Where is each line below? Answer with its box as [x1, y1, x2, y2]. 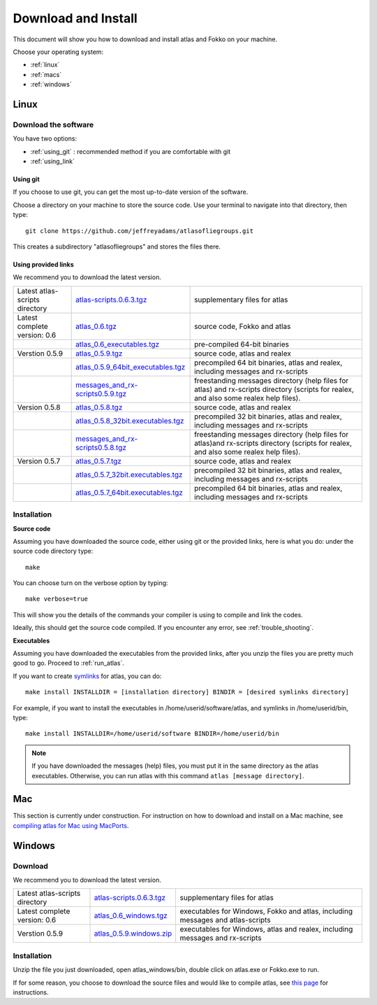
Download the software [13, 120, 94, 129]
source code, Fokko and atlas [194, 321, 291, 331]
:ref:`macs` [30, 70, 62, 78]
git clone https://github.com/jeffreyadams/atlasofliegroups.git [25, 227, 254, 234]
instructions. [13, 988, 49, 997]
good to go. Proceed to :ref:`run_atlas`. [13, 659, 125, 668]
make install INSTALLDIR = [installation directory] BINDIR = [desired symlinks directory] [25, 688, 349, 696]
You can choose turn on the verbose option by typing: [13, 579, 168, 587]
